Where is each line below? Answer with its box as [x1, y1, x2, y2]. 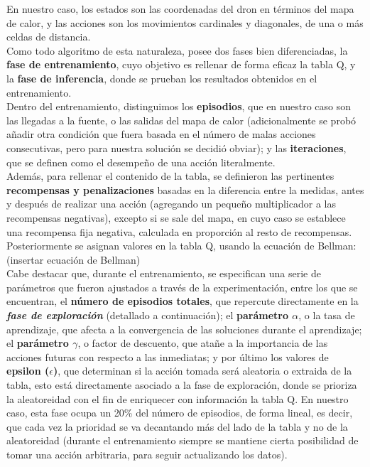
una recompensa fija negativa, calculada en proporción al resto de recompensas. [6, 224, 352, 239]
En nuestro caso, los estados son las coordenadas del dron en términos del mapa [6, 1, 354, 16]
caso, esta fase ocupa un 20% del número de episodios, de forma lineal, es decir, [6, 405, 353, 420]
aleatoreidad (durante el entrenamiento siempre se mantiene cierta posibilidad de [6, 433, 359, 448]
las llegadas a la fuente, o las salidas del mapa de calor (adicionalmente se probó [6, 112, 357, 127]
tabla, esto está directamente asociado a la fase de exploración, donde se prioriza [6, 377, 357, 392]
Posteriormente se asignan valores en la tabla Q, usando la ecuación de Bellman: [6, 238, 357, 253]
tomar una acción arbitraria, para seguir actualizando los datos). [6, 447, 288, 461]
